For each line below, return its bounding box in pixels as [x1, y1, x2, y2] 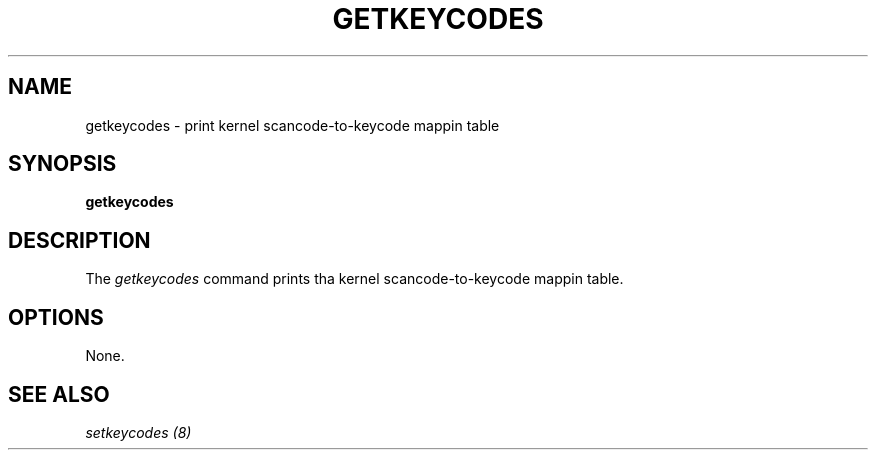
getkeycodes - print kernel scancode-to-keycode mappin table [85, 116, 500, 134]
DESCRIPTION [8, 227, 151, 253]
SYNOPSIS [8, 151, 117, 177]
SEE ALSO [8, 381, 110, 407]
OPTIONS [8, 304, 104, 330]
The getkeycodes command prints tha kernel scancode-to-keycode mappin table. [85, 270, 624, 288]
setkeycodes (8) [85, 423, 192, 441]
